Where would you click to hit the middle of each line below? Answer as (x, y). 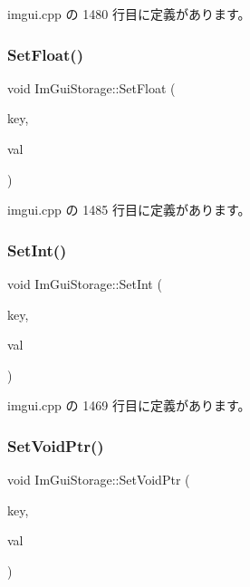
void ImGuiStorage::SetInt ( (85, 284)
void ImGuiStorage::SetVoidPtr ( (99, 480)
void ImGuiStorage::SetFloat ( (91, 87)
